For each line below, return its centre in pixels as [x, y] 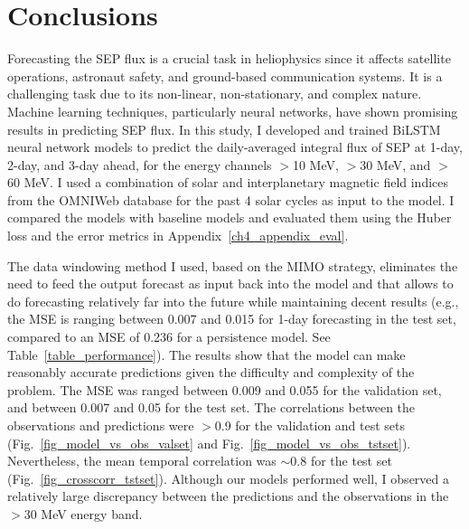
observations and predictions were [101, 425]
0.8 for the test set [341, 461]
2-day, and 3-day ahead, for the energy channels [140, 164]
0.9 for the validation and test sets [310, 425]
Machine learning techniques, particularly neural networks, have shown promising [233, 111]
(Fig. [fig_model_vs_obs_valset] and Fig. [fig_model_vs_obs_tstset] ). [209, 443]
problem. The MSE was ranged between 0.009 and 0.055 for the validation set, [225, 389]
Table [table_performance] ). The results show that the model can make [206, 354]
